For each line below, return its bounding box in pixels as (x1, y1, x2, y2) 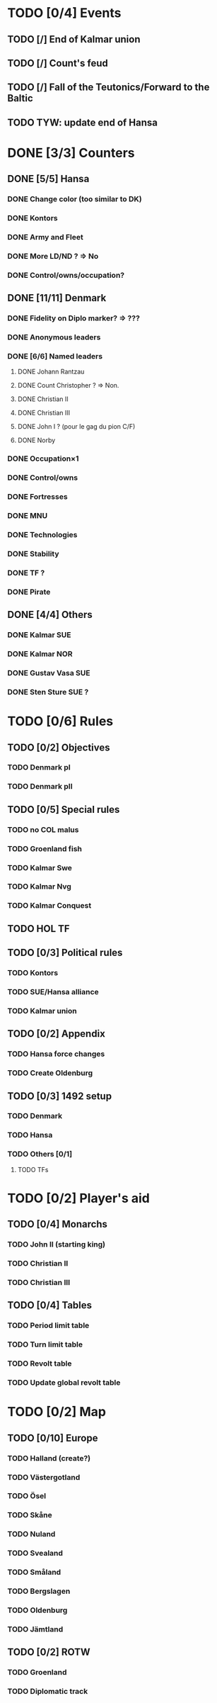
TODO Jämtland (7, 1624, 64, 1634)
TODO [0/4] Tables (7, 1299, 93, 1312)
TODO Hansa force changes (7, 1049, 105, 1059)
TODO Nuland (7, 1529, 56, 1539)
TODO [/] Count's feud (7, 57, 108, 69)
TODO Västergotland (7, 1472, 81, 1482)
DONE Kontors (7, 213, 58, 223)
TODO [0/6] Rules (7, 714, 114, 729)
